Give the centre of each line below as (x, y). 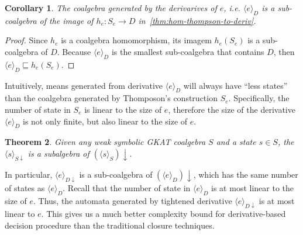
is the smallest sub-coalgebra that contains (188, 51)
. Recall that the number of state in (127, 187)
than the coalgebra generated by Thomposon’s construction (111, 98)
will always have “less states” (235, 85)
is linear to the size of (123, 109)
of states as (25, 187)
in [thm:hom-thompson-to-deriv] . (197, 20)
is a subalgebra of (58, 153)
